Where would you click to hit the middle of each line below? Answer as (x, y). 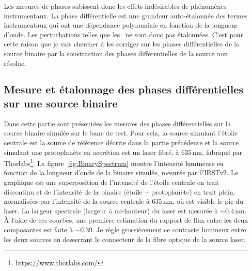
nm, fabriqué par (218, 152)
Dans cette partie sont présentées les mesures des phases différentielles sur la (118, 123)
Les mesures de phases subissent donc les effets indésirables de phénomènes (115, 6)
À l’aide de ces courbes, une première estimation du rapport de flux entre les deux (126, 220)
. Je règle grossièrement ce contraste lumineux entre (169, 229)
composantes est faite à (39, 229)
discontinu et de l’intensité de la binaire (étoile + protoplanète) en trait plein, (119, 191)
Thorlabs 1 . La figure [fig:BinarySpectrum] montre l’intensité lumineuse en (114, 162)
